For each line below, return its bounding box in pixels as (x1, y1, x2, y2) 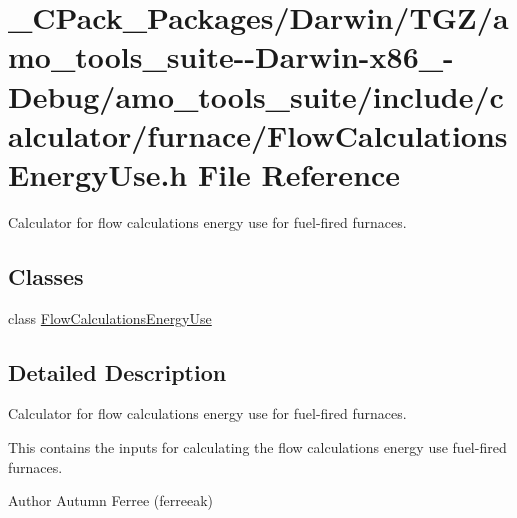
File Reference (197, 153, 401, 194)
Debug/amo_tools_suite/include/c (8, 75, 504, 116)
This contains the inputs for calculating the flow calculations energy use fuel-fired (8, 437, 507, 458)
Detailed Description (8, 356, 227, 387)
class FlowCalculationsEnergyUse (8, 307, 212, 328)
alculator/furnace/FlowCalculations (8, 114, 508, 155)
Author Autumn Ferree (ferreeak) (8, 490, 213, 511)
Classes (8, 260, 84, 291)
